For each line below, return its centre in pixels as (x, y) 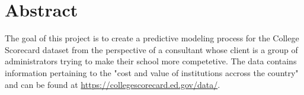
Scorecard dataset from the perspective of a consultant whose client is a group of (151, 49)
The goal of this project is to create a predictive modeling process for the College (152, 38)
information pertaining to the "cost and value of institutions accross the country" (152, 72)
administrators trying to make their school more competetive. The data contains (151, 61)
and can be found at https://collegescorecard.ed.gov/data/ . (113, 84)
